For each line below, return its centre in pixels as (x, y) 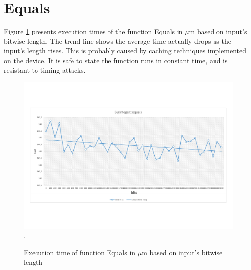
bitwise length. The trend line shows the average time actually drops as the (118, 41)
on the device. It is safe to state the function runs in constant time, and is (116, 60)
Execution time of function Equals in (80, 252)
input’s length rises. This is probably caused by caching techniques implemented (125, 51)
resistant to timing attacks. (45, 70)
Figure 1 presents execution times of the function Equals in (93, 31)
